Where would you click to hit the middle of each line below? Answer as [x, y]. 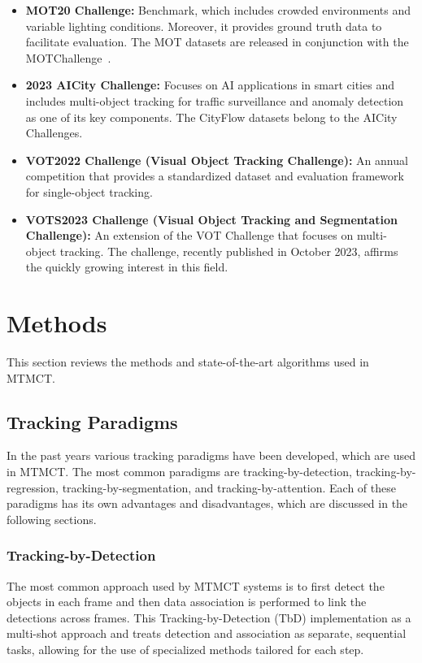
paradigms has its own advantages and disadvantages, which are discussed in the [207, 503]
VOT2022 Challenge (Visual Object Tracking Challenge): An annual [217, 160]
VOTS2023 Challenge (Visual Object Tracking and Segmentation [212, 219]
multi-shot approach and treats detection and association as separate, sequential [207, 633]
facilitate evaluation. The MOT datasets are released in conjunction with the [217, 42]
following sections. [52, 519]
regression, [33, 487]
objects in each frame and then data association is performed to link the [187, 602]
